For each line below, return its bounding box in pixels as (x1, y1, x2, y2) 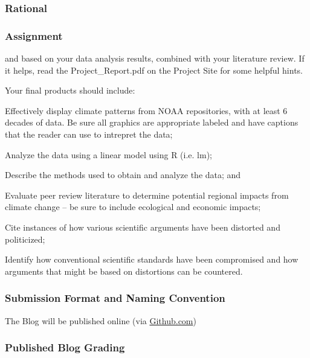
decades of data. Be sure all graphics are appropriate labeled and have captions (5, 116, 299, 129)
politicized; (5, 232, 45, 245)
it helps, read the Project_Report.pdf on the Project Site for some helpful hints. (5, 63, 303, 76)
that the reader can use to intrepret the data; (5, 128, 173, 141)
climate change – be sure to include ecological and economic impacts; (5, 200, 261, 213)
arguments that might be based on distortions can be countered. (5, 264, 243, 277)
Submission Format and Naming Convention (5, 290, 225, 305)
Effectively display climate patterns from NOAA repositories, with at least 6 (5, 104, 288, 117)
